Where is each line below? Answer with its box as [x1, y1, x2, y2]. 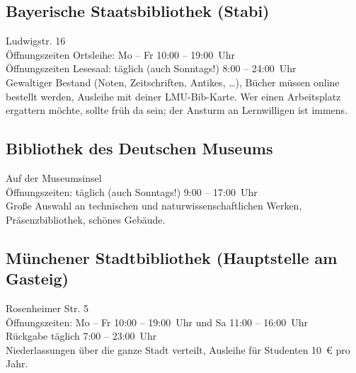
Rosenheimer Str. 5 [6, 300, 89, 315]
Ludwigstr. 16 [6, 33, 66, 48]
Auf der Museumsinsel [6, 170, 102, 185]
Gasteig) [6, 268, 69, 289]
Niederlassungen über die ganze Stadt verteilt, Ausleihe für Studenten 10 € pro [6, 342, 350, 357]
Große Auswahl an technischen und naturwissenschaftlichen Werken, [6, 198, 302, 213]
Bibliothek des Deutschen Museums [6, 137, 273, 159]
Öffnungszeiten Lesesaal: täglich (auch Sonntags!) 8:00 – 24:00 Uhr [6, 61, 297, 76]
